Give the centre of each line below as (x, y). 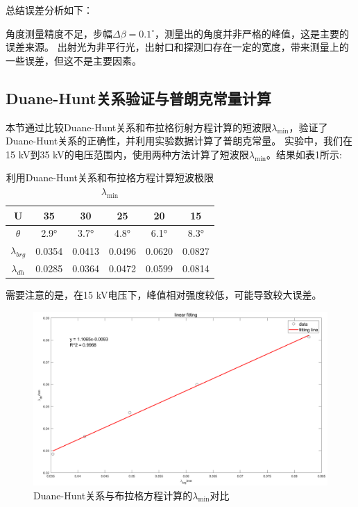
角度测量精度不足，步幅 (59, 33)
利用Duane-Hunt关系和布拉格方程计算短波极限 (110, 177)
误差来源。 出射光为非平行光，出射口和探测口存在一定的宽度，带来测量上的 (177, 47)
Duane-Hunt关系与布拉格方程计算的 (113, 495)
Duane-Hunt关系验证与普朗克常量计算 (138, 98)
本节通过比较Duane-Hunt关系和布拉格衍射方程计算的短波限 (139, 127)
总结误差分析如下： (49, 10)
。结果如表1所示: (304, 154)
